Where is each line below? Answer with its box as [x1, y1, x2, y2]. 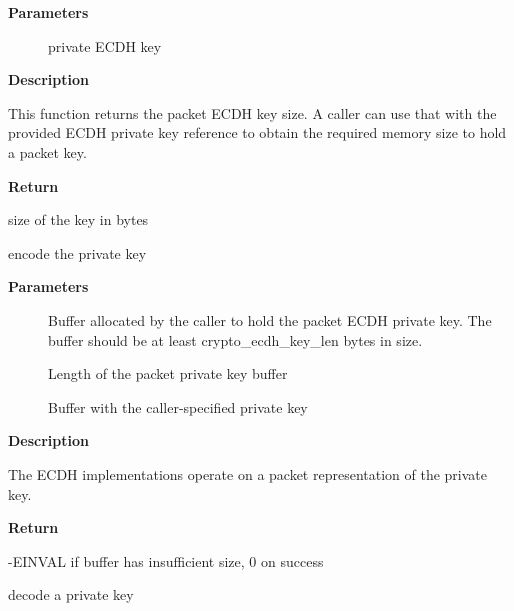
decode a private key [8, 584, 134, 605]
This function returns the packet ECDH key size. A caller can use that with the [8, 102, 497, 123]
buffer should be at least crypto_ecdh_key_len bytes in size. [48, 329, 423, 350]
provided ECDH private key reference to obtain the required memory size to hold [8, 122, 507, 143]
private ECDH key [48, 35, 162, 56]
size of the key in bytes [8, 209, 149, 230]
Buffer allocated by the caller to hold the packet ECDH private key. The [48, 309, 492, 330]
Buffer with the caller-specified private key [48, 396, 308, 417]
